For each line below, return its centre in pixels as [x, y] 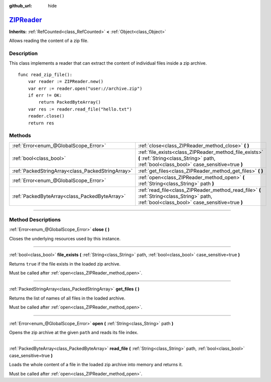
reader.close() [46, 116]
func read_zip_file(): [45, 75]
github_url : [20, 6]
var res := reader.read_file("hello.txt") [80, 109]
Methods [20, 136]
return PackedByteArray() [70, 102]
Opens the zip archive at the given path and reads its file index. [74, 332]
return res [41, 123]
